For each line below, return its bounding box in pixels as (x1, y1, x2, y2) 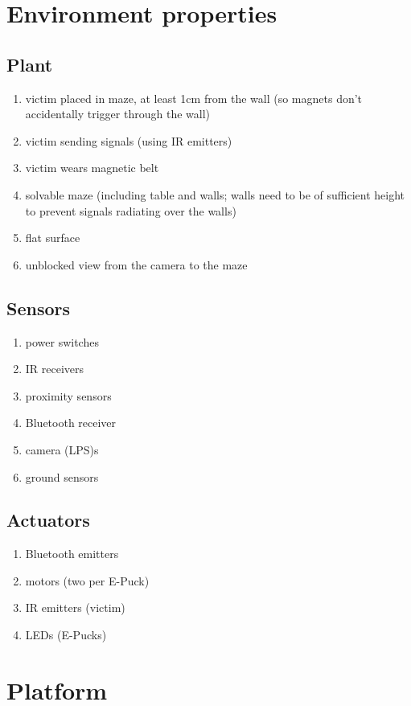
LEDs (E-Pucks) (25, 626, 107, 643)
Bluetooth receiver (25, 414, 117, 431)
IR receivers (25, 360, 84, 377)
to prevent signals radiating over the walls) (25, 202, 236, 219)
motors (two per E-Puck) (25, 572, 150, 589)
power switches (25, 333, 99, 350)
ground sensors (25, 468, 99, 485)
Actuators (6, 507, 90, 532)
